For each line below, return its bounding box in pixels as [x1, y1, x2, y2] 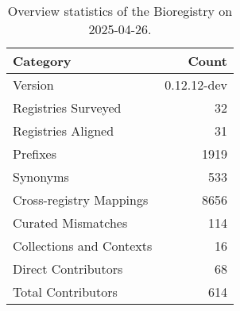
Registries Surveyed [13, 98, 122, 117]
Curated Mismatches [13, 213, 128, 232]
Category [13, 52, 72, 70]
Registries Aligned [13, 121, 114, 140]
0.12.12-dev [165, 75, 227, 94]
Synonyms [13, 167, 69, 186]
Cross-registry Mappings [13, 190, 149, 209]
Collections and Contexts [13, 236, 153, 255]
